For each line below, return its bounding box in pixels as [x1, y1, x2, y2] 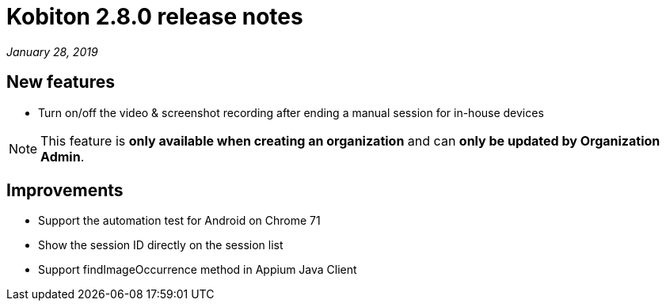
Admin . [40, 148, 85, 165]
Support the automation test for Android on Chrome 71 [38, 214, 321, 228]
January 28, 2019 [6, 44, 98, 59]
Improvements [6, 180, 124, 201]
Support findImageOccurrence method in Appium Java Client [38, 263, 357, 277]
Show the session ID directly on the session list [38, 238, 284, 252]
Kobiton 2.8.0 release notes [6, 3, 303, 30]
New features [6, 72, 115, 93]
